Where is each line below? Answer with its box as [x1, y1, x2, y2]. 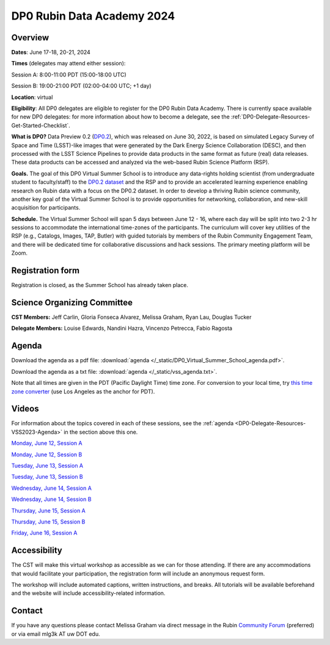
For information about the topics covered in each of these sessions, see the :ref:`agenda [11, 420, 234, 427]
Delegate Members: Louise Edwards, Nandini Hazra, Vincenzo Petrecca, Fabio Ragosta [11, 324, 232, 332]
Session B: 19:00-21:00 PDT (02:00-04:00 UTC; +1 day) [11, 82, 152, 90]
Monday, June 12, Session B [11, 451, 82, 458]
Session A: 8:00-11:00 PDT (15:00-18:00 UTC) [11, 71, 127, 78]
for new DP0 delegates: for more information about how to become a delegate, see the [11, 113, 230, 120]
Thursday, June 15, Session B [11, 518, 86, 525]
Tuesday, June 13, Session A [11, 462, 84, 470]
